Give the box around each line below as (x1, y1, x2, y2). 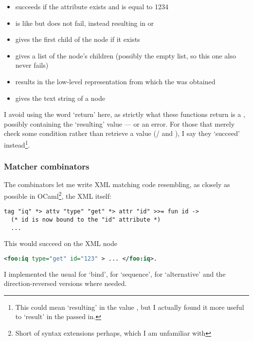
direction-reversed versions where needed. (4, 278, 127, 288)
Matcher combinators (4, 160, 90, 172)
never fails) (15, 60, 49, 70)
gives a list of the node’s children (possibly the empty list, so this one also (15, 50, 236, 60)
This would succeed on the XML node (4, 238, 117, 248)
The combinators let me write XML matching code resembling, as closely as (4, 179, 230, 189)
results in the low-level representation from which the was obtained (15, 76, 216, 86)
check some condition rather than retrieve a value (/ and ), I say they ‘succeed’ (4, 128, 240, 138)
